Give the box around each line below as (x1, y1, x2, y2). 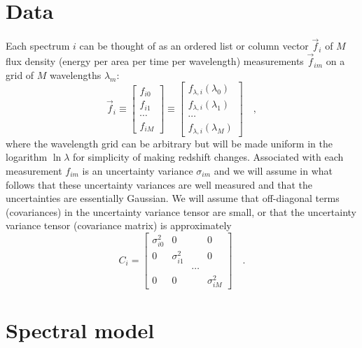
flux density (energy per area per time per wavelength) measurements (6, 54, 304, 68)
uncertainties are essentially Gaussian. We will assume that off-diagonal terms (6, 191, 340, 205)
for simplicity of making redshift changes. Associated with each (73, 150, 344, 164)
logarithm (6, 150, 48, 164)
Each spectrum (6, 38, 70, 53)
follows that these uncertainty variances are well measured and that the (6, 177, 312, 191)
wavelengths (50, 67, 102, 82)
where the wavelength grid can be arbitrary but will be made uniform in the (6, 136, 333, 150)
